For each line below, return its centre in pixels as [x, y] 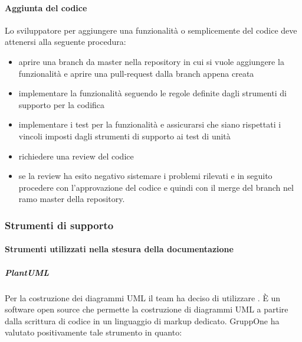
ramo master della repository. [72, 199]
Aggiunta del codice [46, 7]
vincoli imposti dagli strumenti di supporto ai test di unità [124, 136]
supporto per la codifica [62, 104]
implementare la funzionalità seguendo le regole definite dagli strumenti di [152, 93]
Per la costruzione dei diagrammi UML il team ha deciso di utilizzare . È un [143, 297]
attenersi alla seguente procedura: [65, 42]
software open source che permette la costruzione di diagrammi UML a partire [147, 309]
